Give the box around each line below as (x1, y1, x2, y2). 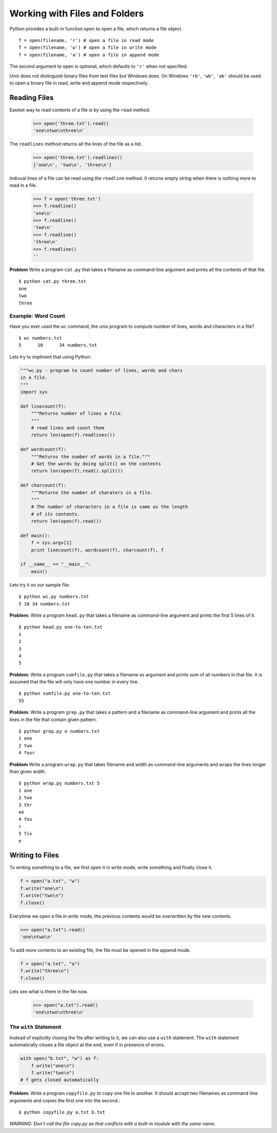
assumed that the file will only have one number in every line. (9, 679, 139, 685)
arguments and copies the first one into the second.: (9, 1097, 121, 1103)
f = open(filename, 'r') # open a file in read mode (18, 37, 154, 43)
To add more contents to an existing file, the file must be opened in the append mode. (9, 947, 191, 953)
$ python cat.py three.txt (18, 279, 87, 284)
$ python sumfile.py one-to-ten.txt (18, 691, 111, 696)
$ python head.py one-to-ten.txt (18, 624, 103, 630)
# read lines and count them (31, 425, 105, 431)
